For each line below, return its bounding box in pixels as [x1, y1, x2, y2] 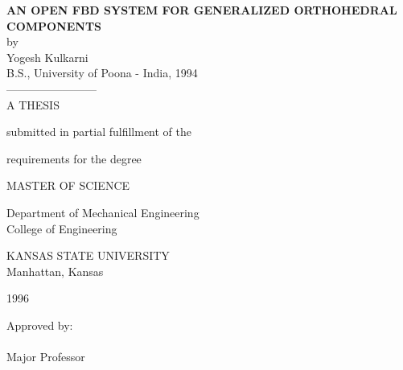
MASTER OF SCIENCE [6, 177, 130, 194]
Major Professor [6, 348, 85, 365]
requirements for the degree [6, 150, 142, 166]
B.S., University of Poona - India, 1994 [6, 64, 198, 81]
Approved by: [6, 316, 73, 333]
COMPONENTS [6, 17, 102, 34]
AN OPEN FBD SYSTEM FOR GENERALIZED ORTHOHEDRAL [6, 2, 397, 18]
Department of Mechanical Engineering [6, 203, 199, 220]
